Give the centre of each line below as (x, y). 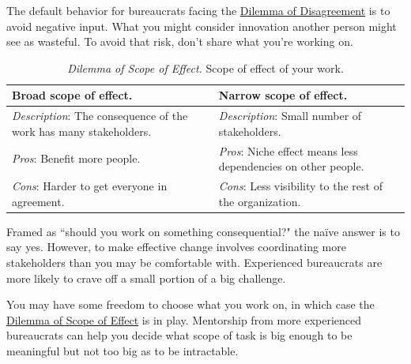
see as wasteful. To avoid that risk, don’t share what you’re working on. (180, 41)
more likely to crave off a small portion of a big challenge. (146, 278)
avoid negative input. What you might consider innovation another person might (202, 26)
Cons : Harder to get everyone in (90, 186)
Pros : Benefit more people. (76, 158)
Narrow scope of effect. (283, 95)
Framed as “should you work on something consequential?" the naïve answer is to (203, 231)
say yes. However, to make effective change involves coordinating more (176, 247)
